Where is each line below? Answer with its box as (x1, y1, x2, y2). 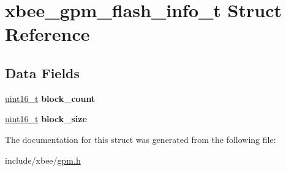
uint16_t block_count (5, 92, 96, 104)
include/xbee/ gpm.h (5, 153, 81, 166)
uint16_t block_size (5, 112, 87, 125)
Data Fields (5, 63, 80, 82)
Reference (5, 21, 90, 46)
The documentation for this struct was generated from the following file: (5, 133, 276, 145)
